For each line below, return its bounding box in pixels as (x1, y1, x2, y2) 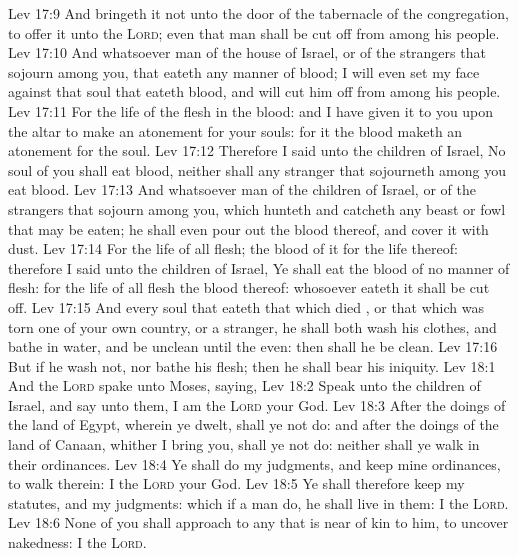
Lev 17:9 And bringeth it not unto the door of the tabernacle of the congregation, (8, 3, 509, 23)
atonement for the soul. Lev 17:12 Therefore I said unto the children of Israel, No (8, 140, 506, 161)
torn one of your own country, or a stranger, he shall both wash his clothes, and (8, 316, 497, 337)
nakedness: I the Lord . (8, 532, 147, 553)
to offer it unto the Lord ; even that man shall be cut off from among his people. (8, 22, 500, 43)
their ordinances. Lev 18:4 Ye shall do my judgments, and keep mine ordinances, (8, 453, 501, 474)
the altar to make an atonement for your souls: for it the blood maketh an (8, 120, 463, 141)
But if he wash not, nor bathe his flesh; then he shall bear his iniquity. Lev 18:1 (8, 355, 496, 376)
